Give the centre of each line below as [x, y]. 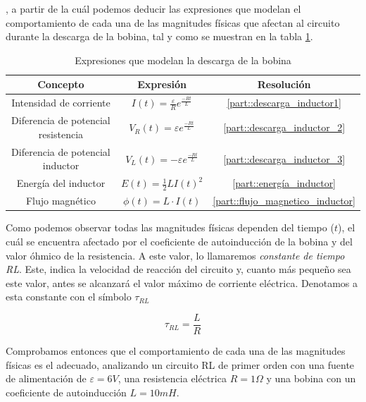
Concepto [61, 84]
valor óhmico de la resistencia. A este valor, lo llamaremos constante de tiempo [175, 255]
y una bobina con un [311, 378]
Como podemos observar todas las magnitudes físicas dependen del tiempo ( [170, 227]
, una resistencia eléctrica [172, 378]
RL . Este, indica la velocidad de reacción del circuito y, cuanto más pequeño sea [178, 269]
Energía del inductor [61, 183]
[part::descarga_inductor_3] [284, 158]
